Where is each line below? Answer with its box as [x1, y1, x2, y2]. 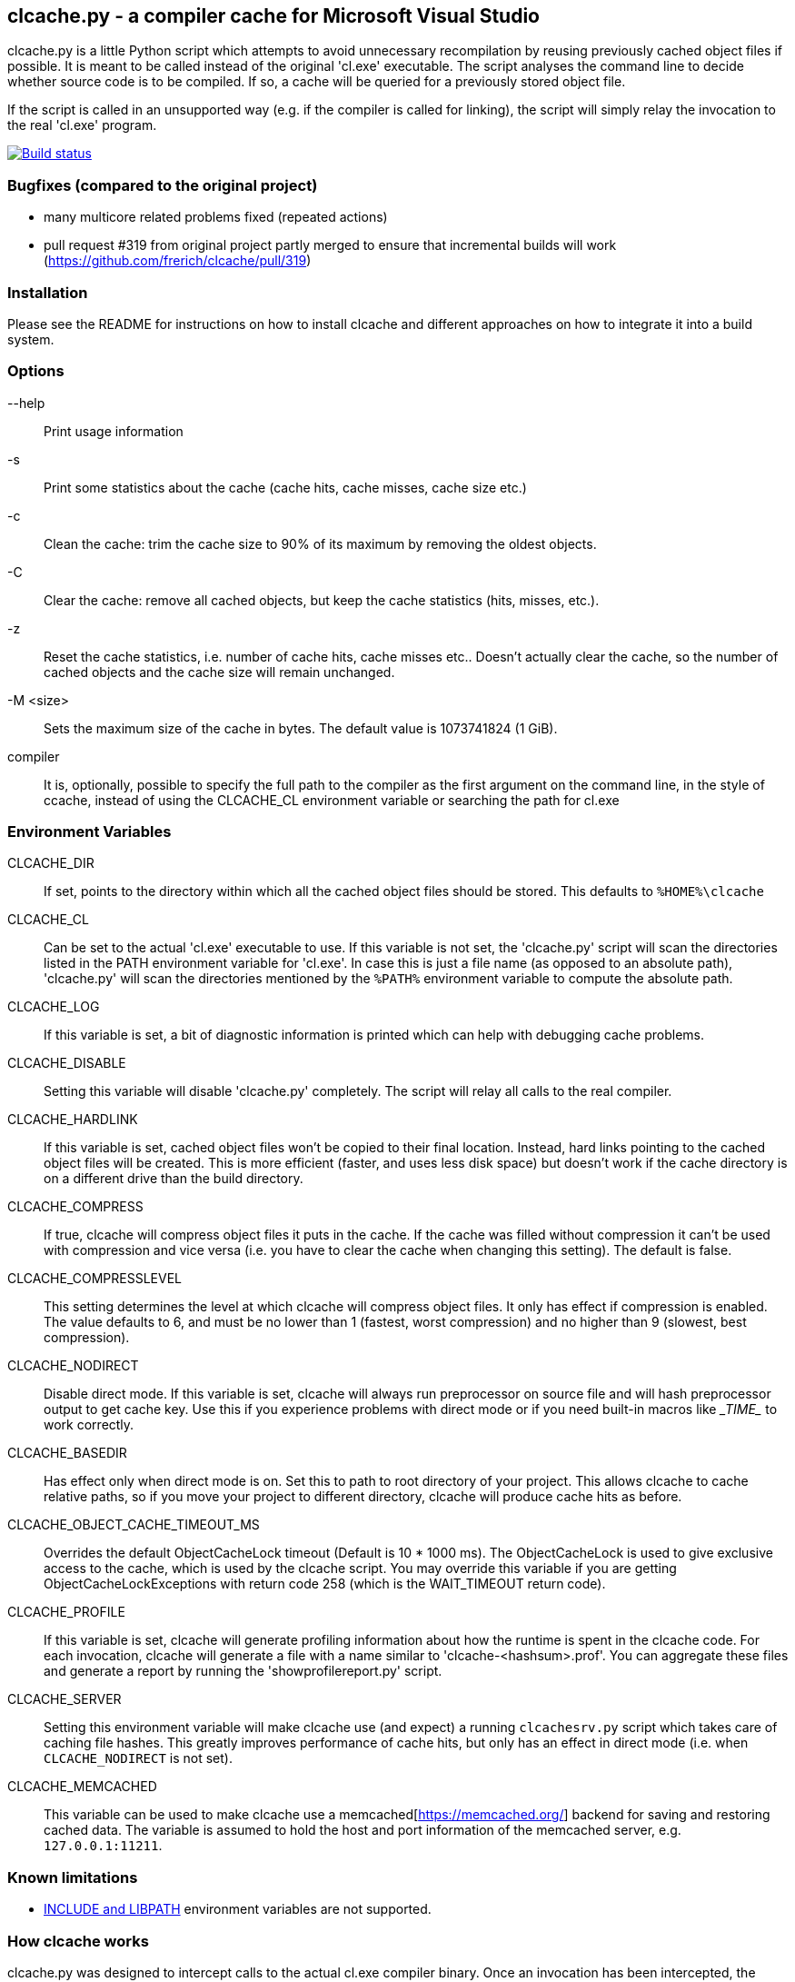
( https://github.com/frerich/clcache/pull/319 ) [44, 253, 312, 269]
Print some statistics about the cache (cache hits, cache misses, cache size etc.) [44, 479, 527, 495]
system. [7, 331, 55, 347]
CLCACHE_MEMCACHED [7, 1778, 157, 1795]
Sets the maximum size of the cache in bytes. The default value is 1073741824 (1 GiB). [44, 720, 558, 736]
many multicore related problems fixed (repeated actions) [44, 209, 388, 225]
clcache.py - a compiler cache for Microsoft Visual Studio [7, 5, 540, 27]
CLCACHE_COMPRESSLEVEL [7, 1270, 182, 1287]
